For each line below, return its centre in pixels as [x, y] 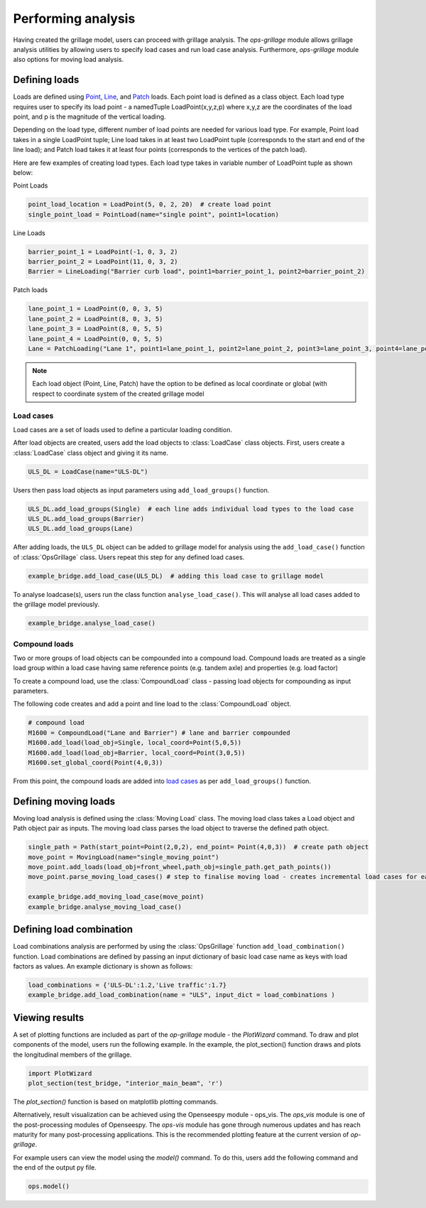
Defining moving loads [64, 801]
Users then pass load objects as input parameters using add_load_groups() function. [141, 490]
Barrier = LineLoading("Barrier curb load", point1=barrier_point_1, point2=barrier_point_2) [197, 271]
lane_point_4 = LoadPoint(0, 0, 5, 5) [95, 339]
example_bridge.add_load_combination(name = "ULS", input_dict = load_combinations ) [181, 995]
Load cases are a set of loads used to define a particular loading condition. [122, 429]
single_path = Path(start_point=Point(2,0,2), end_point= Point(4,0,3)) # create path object [198, 847]
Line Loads [29, 233]
